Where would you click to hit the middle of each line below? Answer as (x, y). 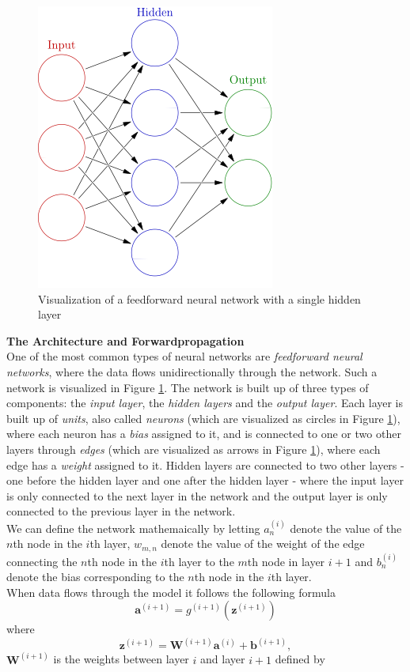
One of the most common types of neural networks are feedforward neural (184, 356)
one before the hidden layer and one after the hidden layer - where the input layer (205, 480)
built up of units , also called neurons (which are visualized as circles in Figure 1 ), (203, 418)
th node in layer (286, 561)
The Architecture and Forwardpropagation (125, 340)
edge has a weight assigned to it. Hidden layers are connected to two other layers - (205, 464)
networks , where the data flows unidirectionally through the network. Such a (192, 371)
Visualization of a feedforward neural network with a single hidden (199, 298)
